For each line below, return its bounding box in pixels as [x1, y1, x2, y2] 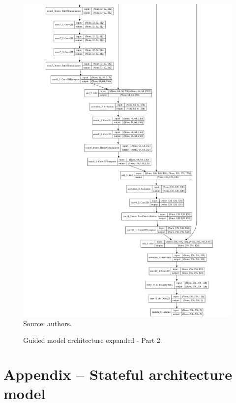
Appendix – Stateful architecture [3, 364, 232, 384]
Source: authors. [23, 318, 72, 329]
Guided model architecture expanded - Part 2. [23, 335, 162, 345]
